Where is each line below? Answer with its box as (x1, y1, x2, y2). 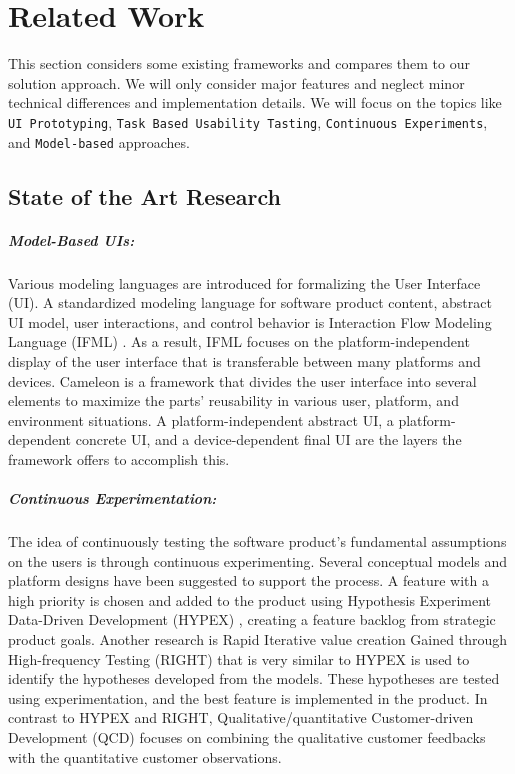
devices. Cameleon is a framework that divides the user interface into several (8, 370, 477, 391)
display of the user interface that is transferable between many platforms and (8, 350, 481, 371)
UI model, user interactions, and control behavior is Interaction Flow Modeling (8, 311, 492, 332)
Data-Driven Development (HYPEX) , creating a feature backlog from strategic (8, 609, 496, 630)
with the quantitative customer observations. (8, 746, 282, 767)
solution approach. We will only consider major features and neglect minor (8, 72, 465, 93)
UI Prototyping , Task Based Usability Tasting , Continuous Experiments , (8, 111, 488, 132)
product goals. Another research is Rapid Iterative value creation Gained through (8, 629, 507, 650)
